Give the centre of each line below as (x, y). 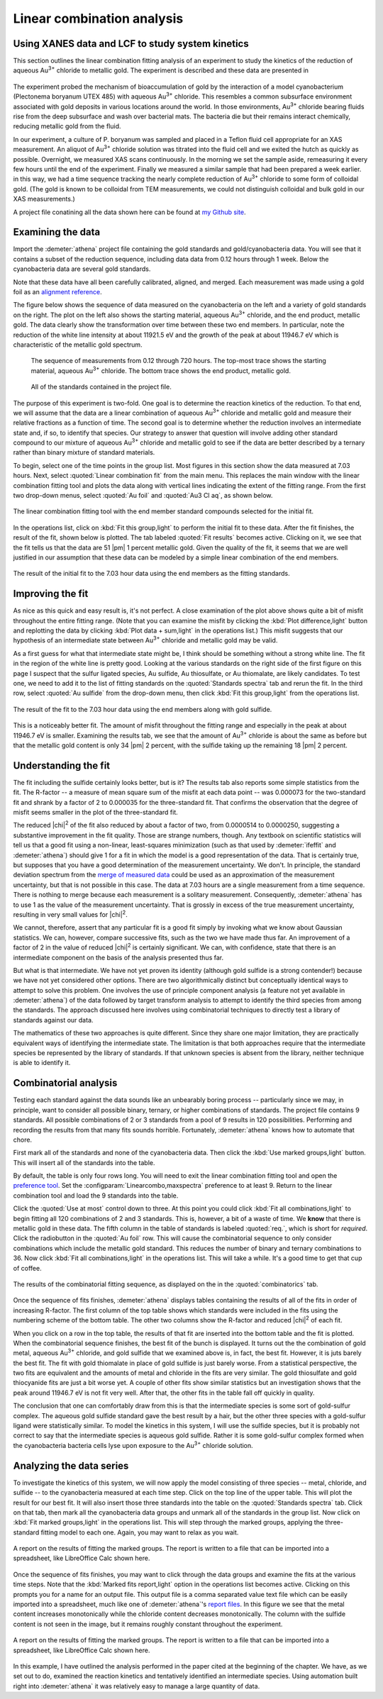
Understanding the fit (62, 765)
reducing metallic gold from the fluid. (67, 126)
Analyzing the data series (71, 1465)
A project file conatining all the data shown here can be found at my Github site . (129, 212)
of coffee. (27, 1268)
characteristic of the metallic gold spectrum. (78, 345)
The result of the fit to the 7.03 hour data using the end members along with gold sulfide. (143, 709)
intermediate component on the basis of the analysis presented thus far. (118, 957)
